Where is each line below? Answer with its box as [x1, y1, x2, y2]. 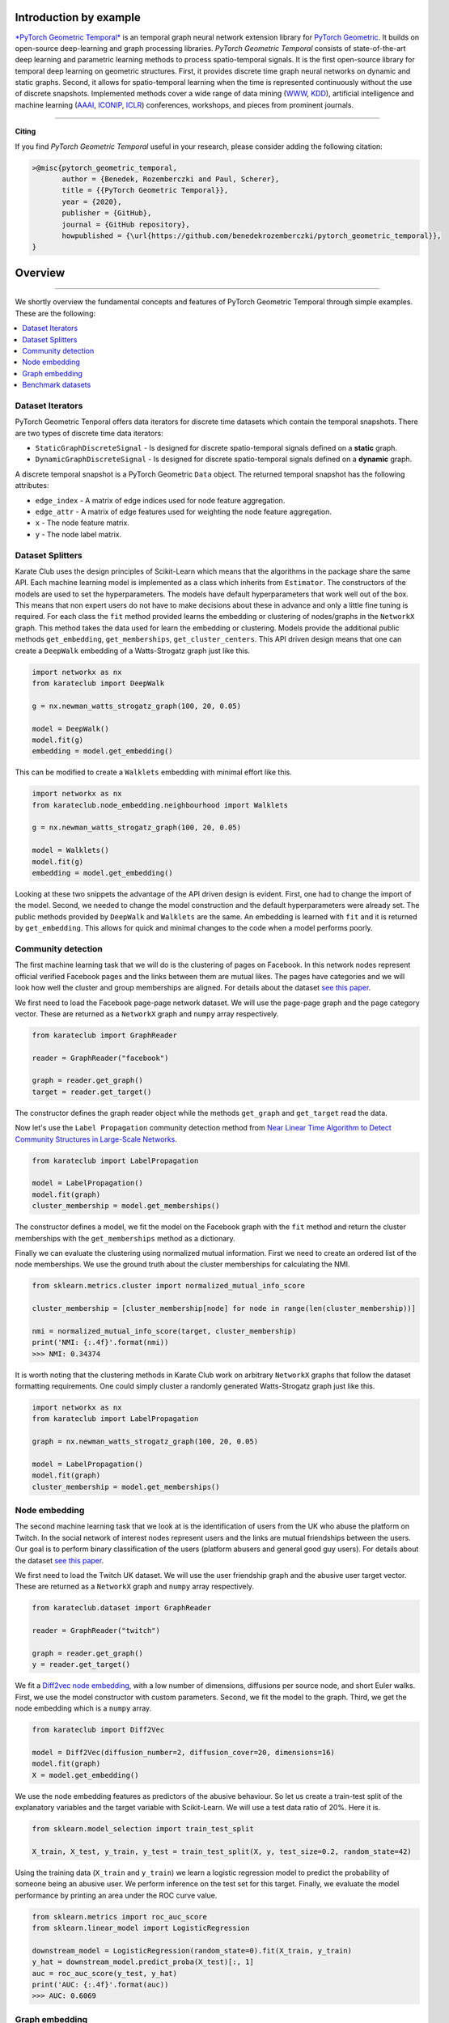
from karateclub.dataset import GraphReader [32, 1603, 212, 1613]
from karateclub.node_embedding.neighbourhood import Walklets [32, 800, 289, 809]
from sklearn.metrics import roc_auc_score [32, 1912, 208, 1921]
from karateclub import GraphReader [32, 1030, 178, 1040]
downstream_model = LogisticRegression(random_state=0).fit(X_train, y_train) [32, 1946, 352, 1955]
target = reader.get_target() [32, 1087, 152, 1096]
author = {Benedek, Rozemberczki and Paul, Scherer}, [61, 175, 280, 184]
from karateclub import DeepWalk [32, 679, 165, 688]
